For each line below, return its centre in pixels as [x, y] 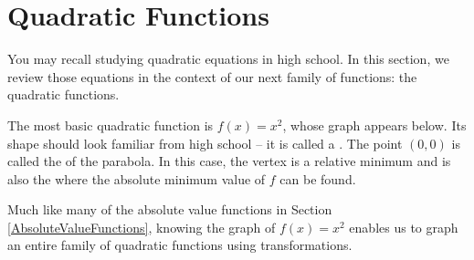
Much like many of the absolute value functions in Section [170, 209]
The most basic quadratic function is [111, 125]
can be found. [318, 178]
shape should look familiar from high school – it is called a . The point [205, 143]
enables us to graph [404, 227]
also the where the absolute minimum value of [137, 178]
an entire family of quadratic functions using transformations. [180, 245]
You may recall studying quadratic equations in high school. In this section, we [228, 59]
